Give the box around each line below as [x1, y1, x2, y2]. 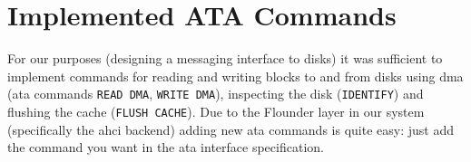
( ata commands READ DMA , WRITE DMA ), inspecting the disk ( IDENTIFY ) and [7, 84, 424, 103]
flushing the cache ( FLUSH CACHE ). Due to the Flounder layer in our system [7, 101, 425, 120]
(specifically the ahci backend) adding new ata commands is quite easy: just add [7, 119, 454, 138]
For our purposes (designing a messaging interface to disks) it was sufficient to [7, 49, 443, 68]
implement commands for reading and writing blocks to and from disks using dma [7, 66, 464, 85]
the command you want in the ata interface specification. [7, 138, 324, 157]
